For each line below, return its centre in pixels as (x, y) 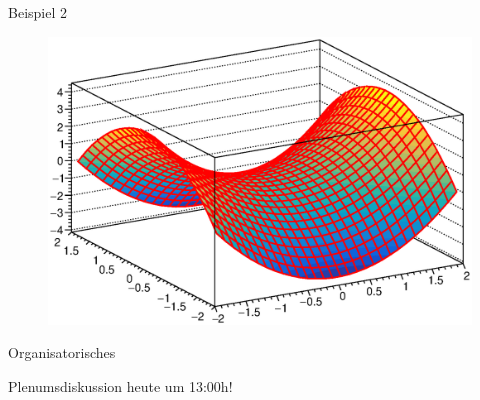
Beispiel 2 (37, 12)
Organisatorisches (62, 352)
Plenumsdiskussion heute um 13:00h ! (120, 385)
